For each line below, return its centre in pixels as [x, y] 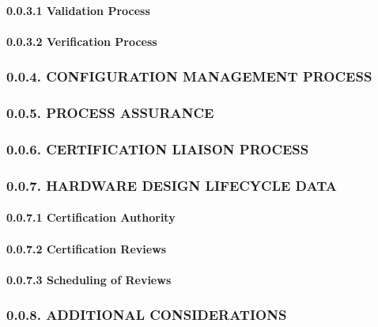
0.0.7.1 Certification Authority [91, 217]
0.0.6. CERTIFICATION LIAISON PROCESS [158, 148]
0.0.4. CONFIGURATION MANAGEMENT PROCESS [189, 76]
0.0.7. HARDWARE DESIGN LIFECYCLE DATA [172, 185]
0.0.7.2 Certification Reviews [87, 248]
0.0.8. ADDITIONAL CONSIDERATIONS [147, 315]
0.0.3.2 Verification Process [82, 41]
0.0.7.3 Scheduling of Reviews [89, 279]
